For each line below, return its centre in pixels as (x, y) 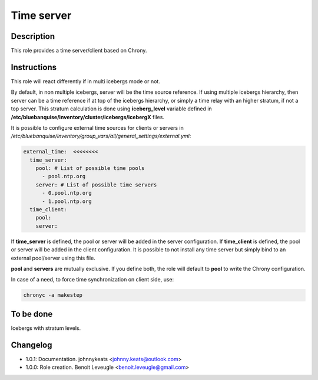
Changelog (32, 345)
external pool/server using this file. (53, 258)
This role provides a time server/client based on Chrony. (79, 51)
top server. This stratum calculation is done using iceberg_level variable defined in (111, 109)
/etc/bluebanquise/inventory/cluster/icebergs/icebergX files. (88, 117)
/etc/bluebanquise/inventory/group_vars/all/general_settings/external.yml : (101, 136)
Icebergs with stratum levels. (46, 328)
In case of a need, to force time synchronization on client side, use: (92, 280)
